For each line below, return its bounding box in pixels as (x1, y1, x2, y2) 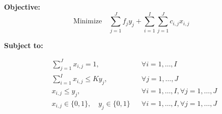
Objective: (4, 2, 40, 12)
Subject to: (4, 40, 43, 50)
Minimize (73, 18, 102, 25)
